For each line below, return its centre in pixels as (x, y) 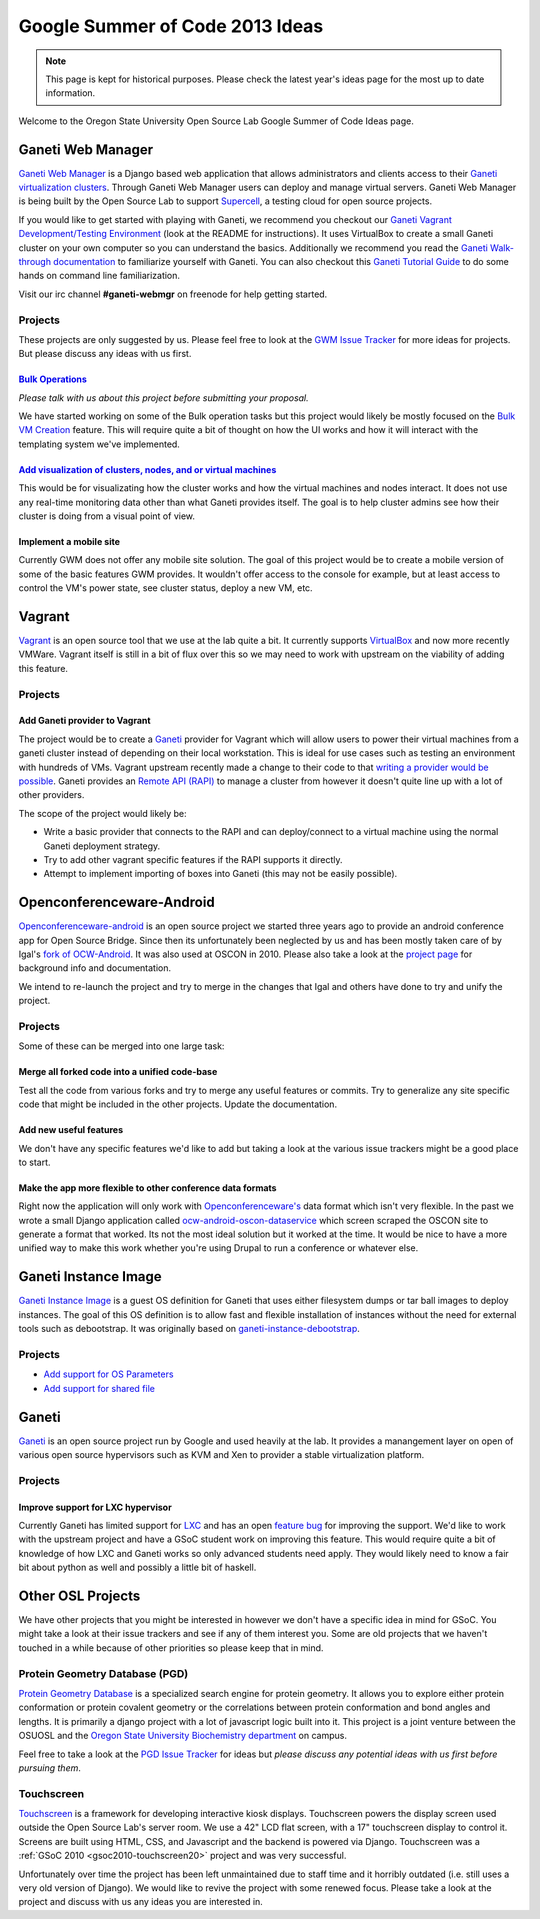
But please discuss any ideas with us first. (105, 354)
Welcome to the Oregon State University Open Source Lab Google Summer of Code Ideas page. (216, 121)
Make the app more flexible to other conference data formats (147, 1187)
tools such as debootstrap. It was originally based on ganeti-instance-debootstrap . (189, 1329)
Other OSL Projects (79, 1595)
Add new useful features (71, 1130)
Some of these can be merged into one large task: (121, 1046)
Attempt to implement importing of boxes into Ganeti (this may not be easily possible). (220, 874)
